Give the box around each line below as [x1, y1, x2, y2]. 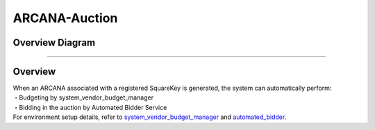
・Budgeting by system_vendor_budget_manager [12, 93, 154, 102]
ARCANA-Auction [12, 10, 118, 26]
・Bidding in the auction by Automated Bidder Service [12, 103, 167, 111]
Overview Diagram [12, 37, 96, 48]
